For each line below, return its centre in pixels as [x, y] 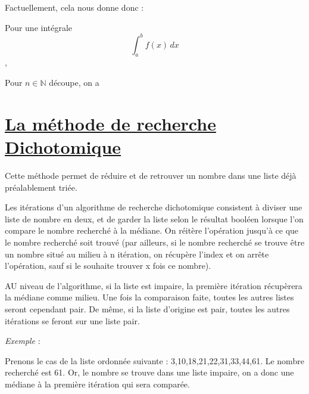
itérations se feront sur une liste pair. [72, 320]
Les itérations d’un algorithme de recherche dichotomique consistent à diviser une [154, 207]
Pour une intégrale [39, 27]
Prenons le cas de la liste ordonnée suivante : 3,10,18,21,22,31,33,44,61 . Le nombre [154, 360]
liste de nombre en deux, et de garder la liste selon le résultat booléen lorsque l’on [154, 218]
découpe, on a [74, 83]
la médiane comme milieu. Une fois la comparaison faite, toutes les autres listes [149, 297]
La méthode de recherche [110, 123]
